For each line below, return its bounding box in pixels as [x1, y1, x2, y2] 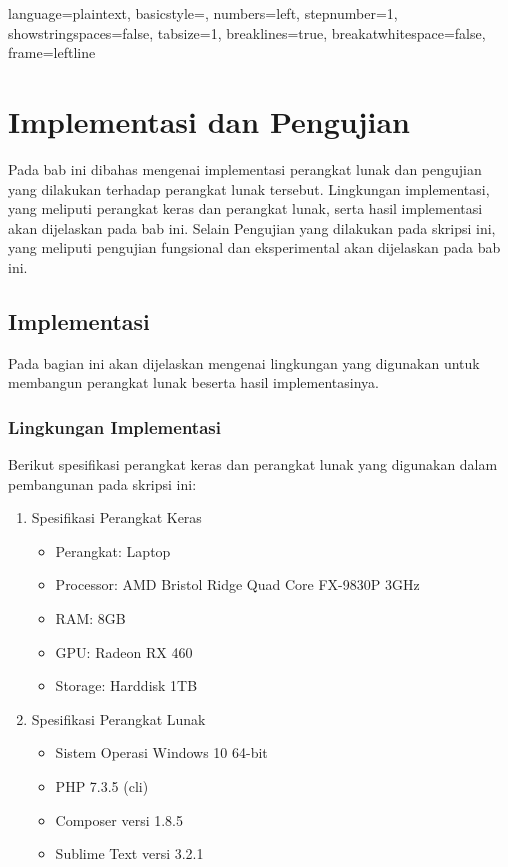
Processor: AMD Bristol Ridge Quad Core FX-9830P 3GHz [55, 574, 420, 595]
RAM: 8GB [55, 608, 126, 629]
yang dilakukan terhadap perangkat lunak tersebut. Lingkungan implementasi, [8, 178, 490, 199]
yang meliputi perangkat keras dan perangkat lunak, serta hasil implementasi [8, 198, 483, 219]
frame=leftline [8, 42, 96, 63]
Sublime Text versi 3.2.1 [55, 843, 204, 864]
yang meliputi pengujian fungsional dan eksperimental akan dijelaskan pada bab [8, 237, 501, 258]
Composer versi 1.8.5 [55, 809, 183, 830]
